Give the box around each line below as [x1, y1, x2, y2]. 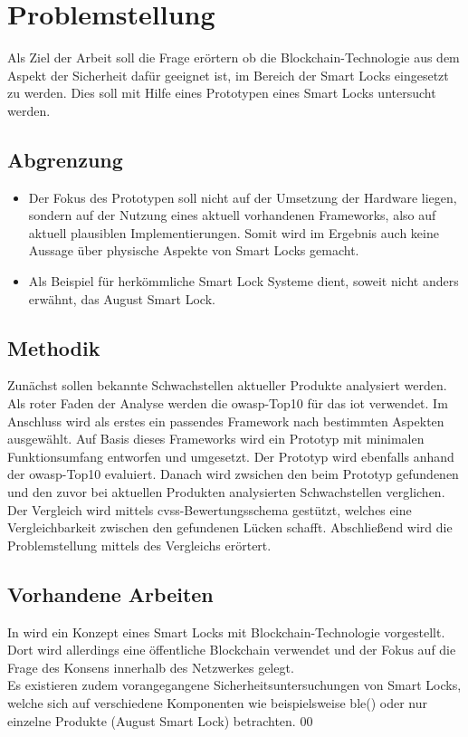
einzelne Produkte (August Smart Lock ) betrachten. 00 [7, 711, 313, 730]
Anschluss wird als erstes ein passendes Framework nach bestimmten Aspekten [7, 411, 444, 430]
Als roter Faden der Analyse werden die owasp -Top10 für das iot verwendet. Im [7, 394, 448, 413]
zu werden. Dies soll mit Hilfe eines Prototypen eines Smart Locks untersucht [7, 83, 436, 102]
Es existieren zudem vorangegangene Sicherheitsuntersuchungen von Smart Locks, [7, 675, 462, 694]
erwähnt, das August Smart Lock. [28, 289, 215, 308]
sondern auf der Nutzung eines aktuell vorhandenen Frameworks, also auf [28, 206, 436, 225]
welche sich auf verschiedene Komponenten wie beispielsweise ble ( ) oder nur [7, 693, 428, 712]
